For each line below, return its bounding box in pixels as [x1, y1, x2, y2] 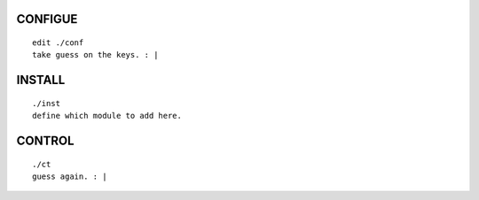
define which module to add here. [32, 111, 182, 121]
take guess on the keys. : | [32, 50, 159, 60]
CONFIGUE [16, 12, 78, 27]
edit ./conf [32, 38, 84, 48]
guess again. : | [32, 172, 107, 181]
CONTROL [16, 134, 75, 149]
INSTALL [16, 73, 66, 88]
